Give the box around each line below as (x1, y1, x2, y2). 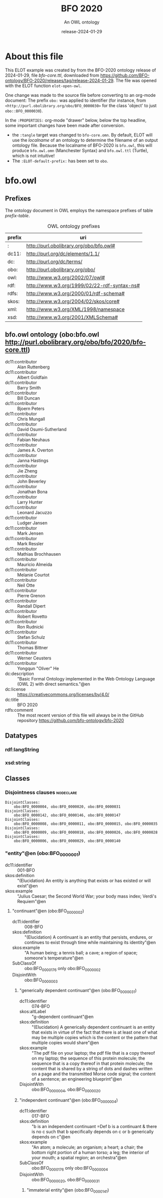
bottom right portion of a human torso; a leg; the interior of (31, 1149, 149, 1155)
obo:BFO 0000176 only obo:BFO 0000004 (31, 1165, 108, 1172)
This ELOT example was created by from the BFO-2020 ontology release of (5, 67, 157, 73)
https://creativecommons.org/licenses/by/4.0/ (17, 691, 109, 697)
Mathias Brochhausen (17, 551, 61, 557)
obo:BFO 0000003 (24, 977, 58, 984)
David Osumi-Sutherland (17, 426, 67, 432)
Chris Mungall (17, 416, 45, 422)
